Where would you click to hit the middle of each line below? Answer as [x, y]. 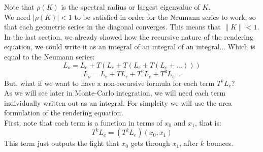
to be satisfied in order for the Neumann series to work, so [165, 17]
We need [18, 17]
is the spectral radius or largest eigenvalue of [130, 7]
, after [189, 143]
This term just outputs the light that [62, 143]
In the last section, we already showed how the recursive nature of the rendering [129, 36]
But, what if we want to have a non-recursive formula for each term [109, 83]
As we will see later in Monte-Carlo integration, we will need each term [115, 93]
